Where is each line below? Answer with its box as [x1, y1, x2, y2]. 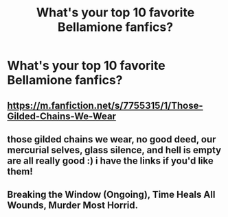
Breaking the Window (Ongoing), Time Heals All [7, 189, 216, 201]
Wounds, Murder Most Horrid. [7, 200, 139, 212]
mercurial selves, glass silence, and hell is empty [7, 144, 222, 155]
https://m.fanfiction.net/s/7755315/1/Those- [7, 99, 204, 111]
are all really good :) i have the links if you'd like [7, 155, 214, 166]
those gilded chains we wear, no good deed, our [7, 133, 216, 145]
